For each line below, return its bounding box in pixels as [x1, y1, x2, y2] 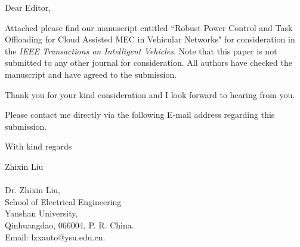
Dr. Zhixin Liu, [5, 184, 61, 196]
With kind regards [5, 140, 72, 153]
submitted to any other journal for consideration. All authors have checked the [5, 56, 292, 69]
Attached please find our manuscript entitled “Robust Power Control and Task [5, 21, 293, 33]
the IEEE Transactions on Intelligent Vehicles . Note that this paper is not [5, 44, 277, 57]
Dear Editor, [5, 1, 51, 13]
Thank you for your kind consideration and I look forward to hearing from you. [5, 88, 295, 100]
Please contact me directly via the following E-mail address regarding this [5, 108, 275, 121]
